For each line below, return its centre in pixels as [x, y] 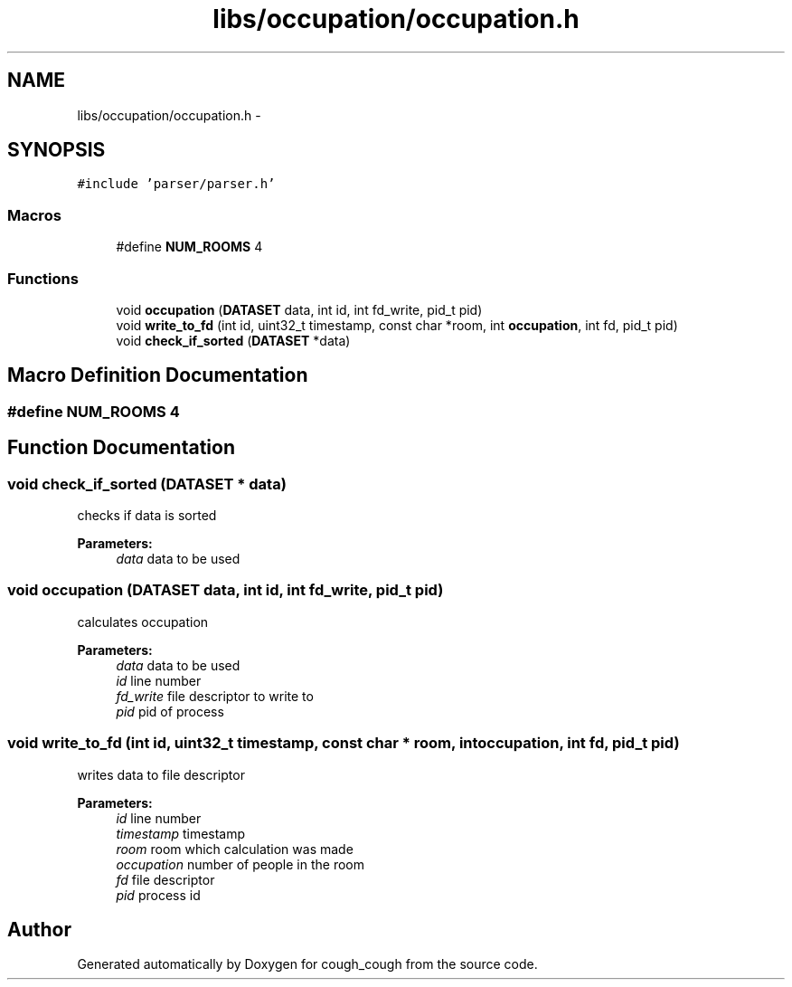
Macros [34, 215]
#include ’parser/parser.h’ [176, 184]
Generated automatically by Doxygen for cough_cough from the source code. [307, 964]
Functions [43, 278]
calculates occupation [143, 622]
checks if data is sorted [147, 515]
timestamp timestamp [181, 833]
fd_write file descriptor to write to [215, 696]
